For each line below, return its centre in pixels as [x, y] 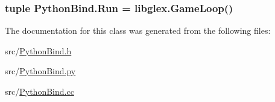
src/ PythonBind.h [38, 50]
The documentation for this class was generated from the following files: [138, 30]
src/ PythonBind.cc [40, 91]
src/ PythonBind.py [40, 71]
